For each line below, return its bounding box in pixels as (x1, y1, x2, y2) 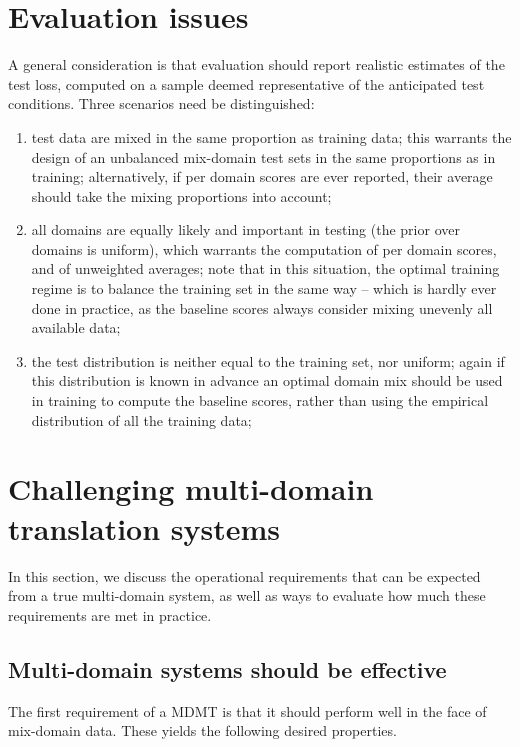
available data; (31, 317, 121, 338)
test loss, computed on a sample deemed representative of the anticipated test (8, 73, 485, 94)
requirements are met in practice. (8, 604, 212, 625)
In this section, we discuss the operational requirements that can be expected (8, 565, 481, 586)
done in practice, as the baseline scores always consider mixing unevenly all (31, 297, 493, 318)
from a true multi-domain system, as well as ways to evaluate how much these (8, 585, 486, 606)
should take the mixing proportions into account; (31, 185, 332, 206)
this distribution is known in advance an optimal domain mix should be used (31, 370, 503, 391)
